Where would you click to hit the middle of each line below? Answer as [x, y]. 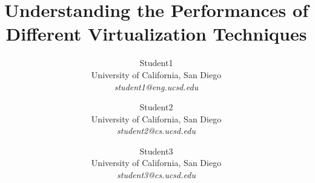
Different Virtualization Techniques [156, 34]
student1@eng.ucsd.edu [156, 86]
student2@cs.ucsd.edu [156, 131]
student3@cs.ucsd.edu [156, 175]
